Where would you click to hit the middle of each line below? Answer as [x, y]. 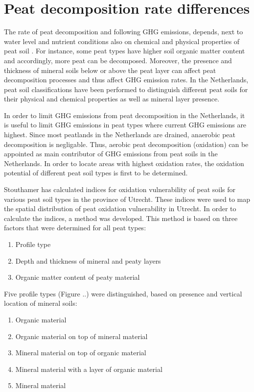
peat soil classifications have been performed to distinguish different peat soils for [126, 89]
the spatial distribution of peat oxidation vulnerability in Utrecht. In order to [120, 208]
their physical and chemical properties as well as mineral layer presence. [112, 99]
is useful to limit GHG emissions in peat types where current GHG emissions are [125, 125]
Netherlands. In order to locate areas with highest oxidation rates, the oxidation [124, 163]
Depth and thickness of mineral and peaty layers [88, 260]
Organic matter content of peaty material [78, 277]
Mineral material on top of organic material [81, 353]
